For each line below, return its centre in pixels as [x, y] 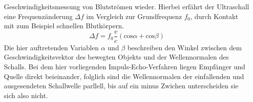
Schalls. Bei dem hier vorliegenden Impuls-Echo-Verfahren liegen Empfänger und [125, 67]
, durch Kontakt [214, 16]
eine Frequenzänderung [38, 16]
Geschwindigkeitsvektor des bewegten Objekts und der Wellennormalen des [116, 57]
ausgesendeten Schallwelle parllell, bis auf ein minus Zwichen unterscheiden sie [121, 86]
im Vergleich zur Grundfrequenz [134, 16]
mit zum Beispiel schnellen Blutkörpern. [64, 26]
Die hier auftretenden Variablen [52, 47]
